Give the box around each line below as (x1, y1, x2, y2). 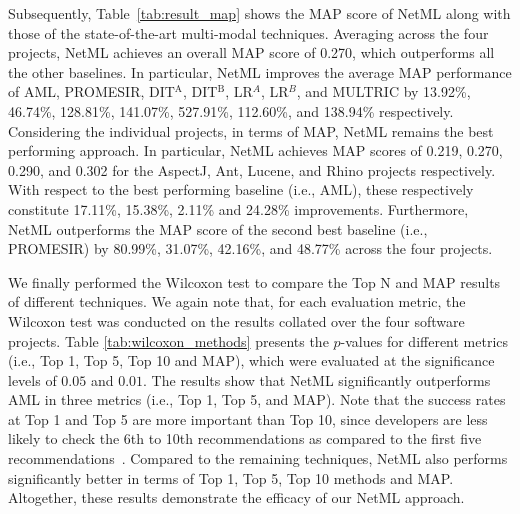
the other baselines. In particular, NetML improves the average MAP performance (8, 61, 512, 82)
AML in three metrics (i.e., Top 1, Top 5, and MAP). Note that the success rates (8, 389, 506, 410)
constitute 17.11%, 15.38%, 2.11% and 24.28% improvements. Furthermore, (8, 198, 469, 219)
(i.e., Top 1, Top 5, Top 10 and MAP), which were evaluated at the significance (8, 350, 495, 371)
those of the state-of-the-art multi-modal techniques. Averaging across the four (8, 22, 489, 43)
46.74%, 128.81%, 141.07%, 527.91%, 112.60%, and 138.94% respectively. (8, 100, 454, 121)
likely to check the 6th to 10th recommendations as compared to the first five (8, 428, 482, 449)
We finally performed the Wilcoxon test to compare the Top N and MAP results (8, 271, 501, 292)
